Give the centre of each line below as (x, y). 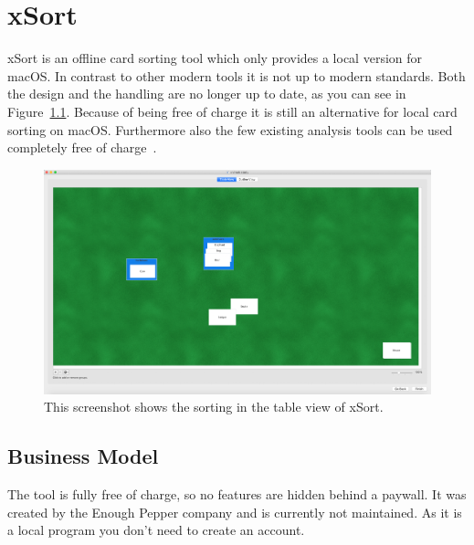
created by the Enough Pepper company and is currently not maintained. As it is (235, 512)
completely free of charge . (82, 147)
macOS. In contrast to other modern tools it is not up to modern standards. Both (237, 75)
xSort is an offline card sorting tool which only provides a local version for (215, 58)
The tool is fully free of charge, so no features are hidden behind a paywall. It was (237, 494)
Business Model (83, 456)
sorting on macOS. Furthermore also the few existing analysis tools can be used (230, 129)
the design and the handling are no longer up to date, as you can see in (207, 94)
